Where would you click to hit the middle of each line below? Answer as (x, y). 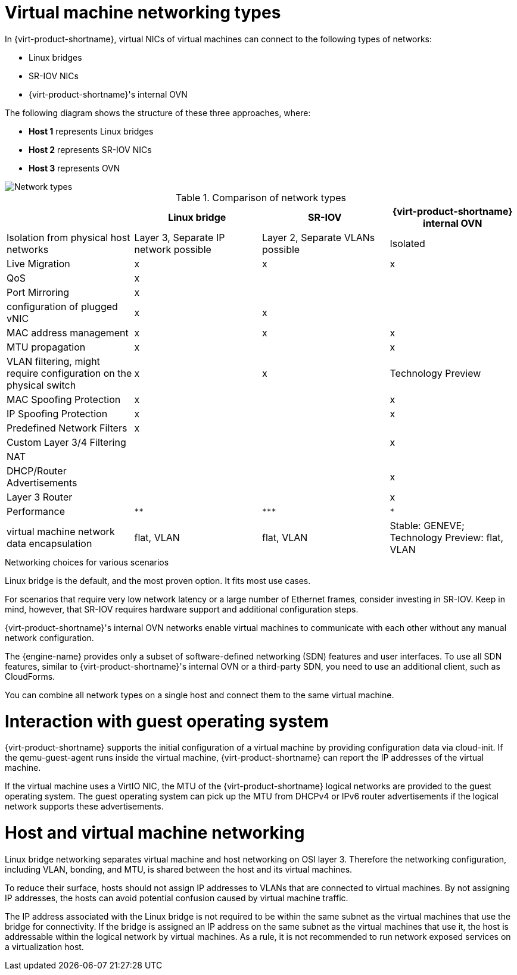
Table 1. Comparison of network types (261, 197)
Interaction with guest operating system (167, 721)
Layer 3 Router (40, 497)
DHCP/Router (37, 471)
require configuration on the (69, 373)
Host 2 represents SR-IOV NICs (90, 149)
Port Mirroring (38, 292)
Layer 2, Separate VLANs (319, 237)
